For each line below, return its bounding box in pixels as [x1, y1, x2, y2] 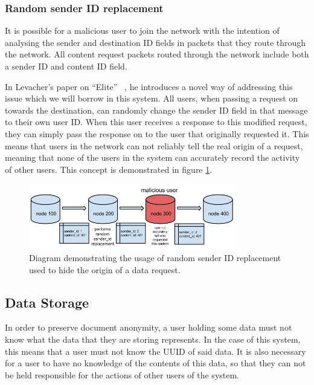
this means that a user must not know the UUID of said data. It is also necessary [5, 345, 306, 357]
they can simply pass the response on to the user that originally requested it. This [5, 127, 309, 140]
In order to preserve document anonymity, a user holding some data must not [5, 321, 292, 334]
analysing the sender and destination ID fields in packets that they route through [5, 36, 306, 48]
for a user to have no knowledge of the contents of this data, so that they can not [5, 357, 306, 369]
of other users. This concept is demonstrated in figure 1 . [5, 163, 213, 175]
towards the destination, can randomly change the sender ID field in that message [5, 103, 308, 116]
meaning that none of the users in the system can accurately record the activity [5, 151, 300, 164]
